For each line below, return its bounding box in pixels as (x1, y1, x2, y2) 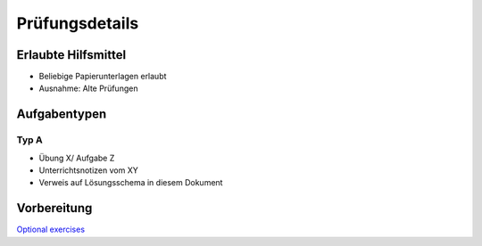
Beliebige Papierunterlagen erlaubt (38, 71, 167, 82)
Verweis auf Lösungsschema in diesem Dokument (38, 177, 223, 188)
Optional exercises (16, 224, 85, 235)
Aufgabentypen (16, 107, 107, 122)
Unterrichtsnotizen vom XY (38, 165, 138, 176)
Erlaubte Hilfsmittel (16, 47, 127, 62)
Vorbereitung (16, 201, 93, 216)
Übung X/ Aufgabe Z (38, 152, 115, 163)
